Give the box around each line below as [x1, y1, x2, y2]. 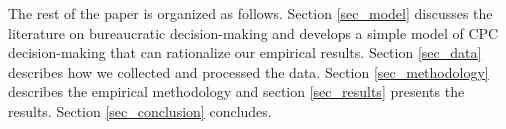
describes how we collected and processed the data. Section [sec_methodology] [8, 61, 489, 82]
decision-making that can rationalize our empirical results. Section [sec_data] [8, 42, 482, 63]
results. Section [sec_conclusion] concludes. [8, 100, 272, 121]
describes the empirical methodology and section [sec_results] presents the [8, 81, 465, 102]
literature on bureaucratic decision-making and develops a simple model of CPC [8, 22, 499, 43]
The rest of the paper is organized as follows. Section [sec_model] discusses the [8, 3, 493, 23]
